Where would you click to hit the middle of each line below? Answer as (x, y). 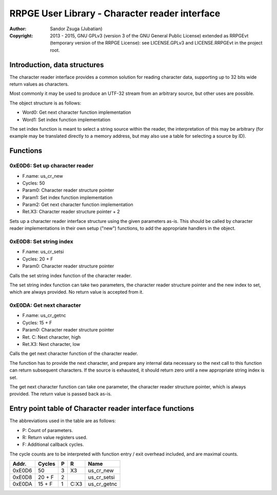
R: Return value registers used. (55, 438)
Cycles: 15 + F (37, 322)
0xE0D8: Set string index (42, 242)
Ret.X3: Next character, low (51, 344)
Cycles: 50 (34, 183)
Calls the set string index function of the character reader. (71, 275)
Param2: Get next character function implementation (78, 204)
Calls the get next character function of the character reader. (74, 354)
